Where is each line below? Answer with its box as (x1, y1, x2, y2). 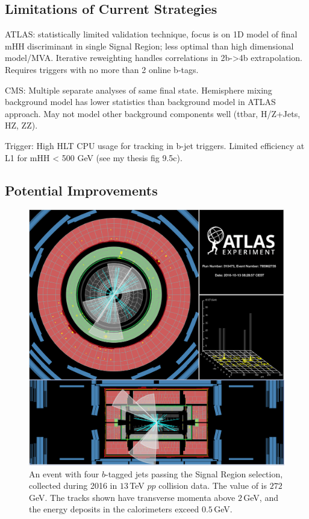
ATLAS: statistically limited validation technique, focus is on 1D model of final (5, 28, 298, 40)
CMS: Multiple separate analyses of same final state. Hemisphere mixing (5, 83, 272, 96)
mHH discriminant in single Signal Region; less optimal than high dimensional (5, 39, 294, 52)
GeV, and (243, 491, 278, 503)
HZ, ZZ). (5, 119, 38, 132)
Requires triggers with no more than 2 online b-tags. (5, 63, 199, 75)
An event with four (29, 467, 99, 480)
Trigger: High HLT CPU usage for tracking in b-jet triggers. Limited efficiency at (5, 139, 305, 151)
